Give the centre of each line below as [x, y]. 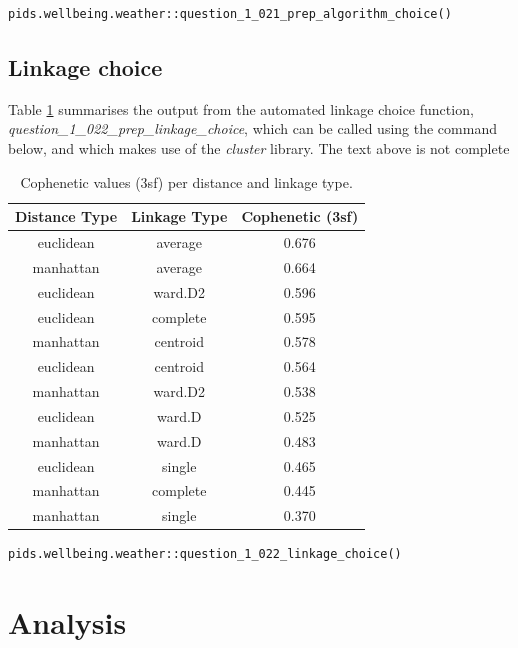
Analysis [67, 622]
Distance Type [66, 216]
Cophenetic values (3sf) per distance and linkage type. [186, 181]
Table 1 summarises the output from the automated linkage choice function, [241, 108]
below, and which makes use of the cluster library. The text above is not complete [259, 147]
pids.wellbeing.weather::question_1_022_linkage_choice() [205, 554]
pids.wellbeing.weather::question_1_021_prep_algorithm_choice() [230, 14]
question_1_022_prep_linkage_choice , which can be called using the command [252, 128]
